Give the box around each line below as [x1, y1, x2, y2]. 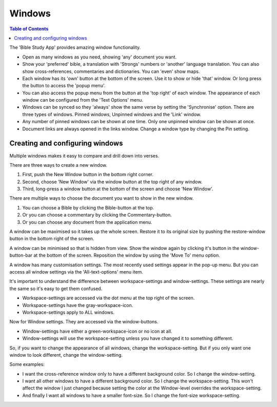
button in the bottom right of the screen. [9, 236, 94, 242]
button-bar [9, 252, 33, 259]
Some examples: [9, 361, 45, 367]
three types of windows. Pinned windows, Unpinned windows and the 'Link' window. [22, 111, 202, 118]
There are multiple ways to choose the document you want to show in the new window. [9, 195, 194, 201]
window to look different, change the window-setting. [9, 352, 123, 358]
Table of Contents [9, 26, 49, 32]
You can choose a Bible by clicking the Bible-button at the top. [22, 204, 154, 210]
